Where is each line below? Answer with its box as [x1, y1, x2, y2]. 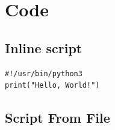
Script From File [5, 108, 110, 127]
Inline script [5, 38, 82, 57]
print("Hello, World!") [5, 81, 100, 90]
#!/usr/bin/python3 [5, 69, 82, 78]
